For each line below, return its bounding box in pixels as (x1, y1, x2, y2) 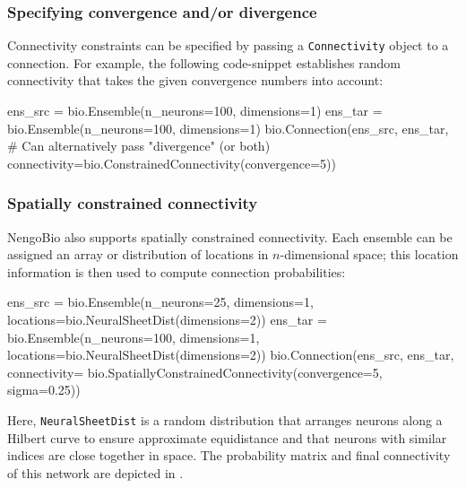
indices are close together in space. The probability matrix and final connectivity (7, 446, 451, 465)
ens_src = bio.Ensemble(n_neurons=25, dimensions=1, (7, 292, 314, 311)
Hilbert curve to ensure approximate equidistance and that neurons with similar (7, 428, 447, 447)
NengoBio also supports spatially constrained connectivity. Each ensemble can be (7, 227, 453, 246)
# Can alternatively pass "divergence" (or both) (7, 136, 271, 155)
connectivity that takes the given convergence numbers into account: (7, 71, 384, 90)
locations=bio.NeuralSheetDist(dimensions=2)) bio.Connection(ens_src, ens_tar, (7, 345, 454, 364)
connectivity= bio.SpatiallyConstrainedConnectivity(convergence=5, (7, 362, 383, 381)
